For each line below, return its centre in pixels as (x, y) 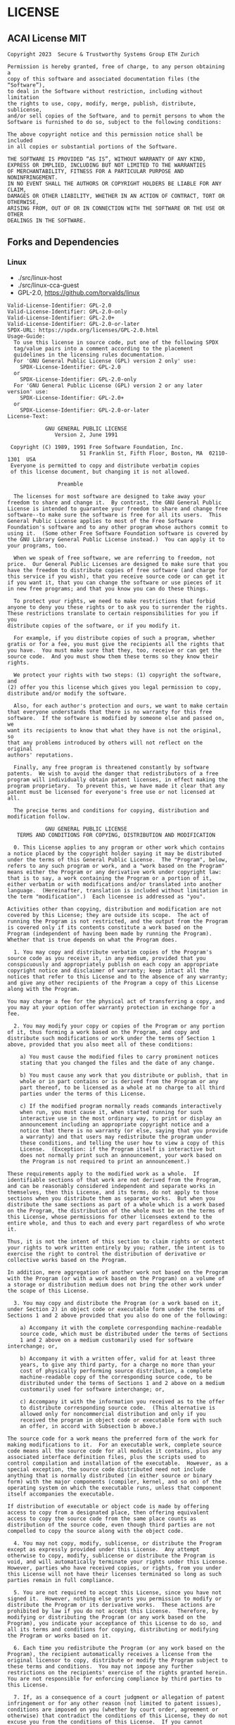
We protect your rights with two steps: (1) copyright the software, (118, 675)
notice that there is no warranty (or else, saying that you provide (124, 1130)
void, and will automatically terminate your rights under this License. (118, 1562)
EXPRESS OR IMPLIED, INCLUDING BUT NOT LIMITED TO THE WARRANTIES (107, 165)
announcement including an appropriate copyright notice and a (115, 1124)
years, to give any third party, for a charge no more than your (118, 1365)
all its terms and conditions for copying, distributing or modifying (113, 1629)
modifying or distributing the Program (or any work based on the (107, 1617)
